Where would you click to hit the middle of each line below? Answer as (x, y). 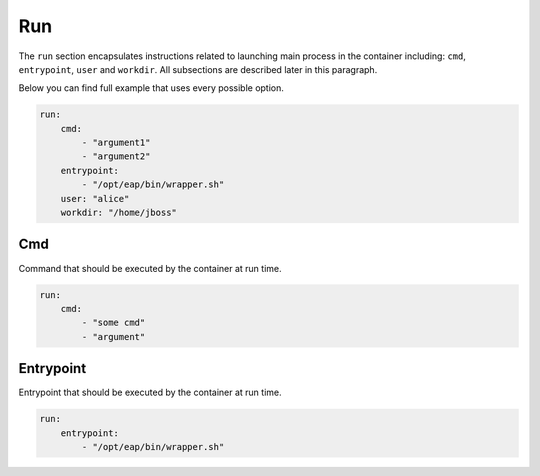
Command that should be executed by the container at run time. (150, 268)
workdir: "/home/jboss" (118, 213)
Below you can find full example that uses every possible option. (151, 88)
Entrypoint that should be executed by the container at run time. (150, 392)
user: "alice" (95, 198)
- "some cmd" (113, 323)
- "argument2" (116, 156)
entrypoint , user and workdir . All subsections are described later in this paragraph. (198, 69)
